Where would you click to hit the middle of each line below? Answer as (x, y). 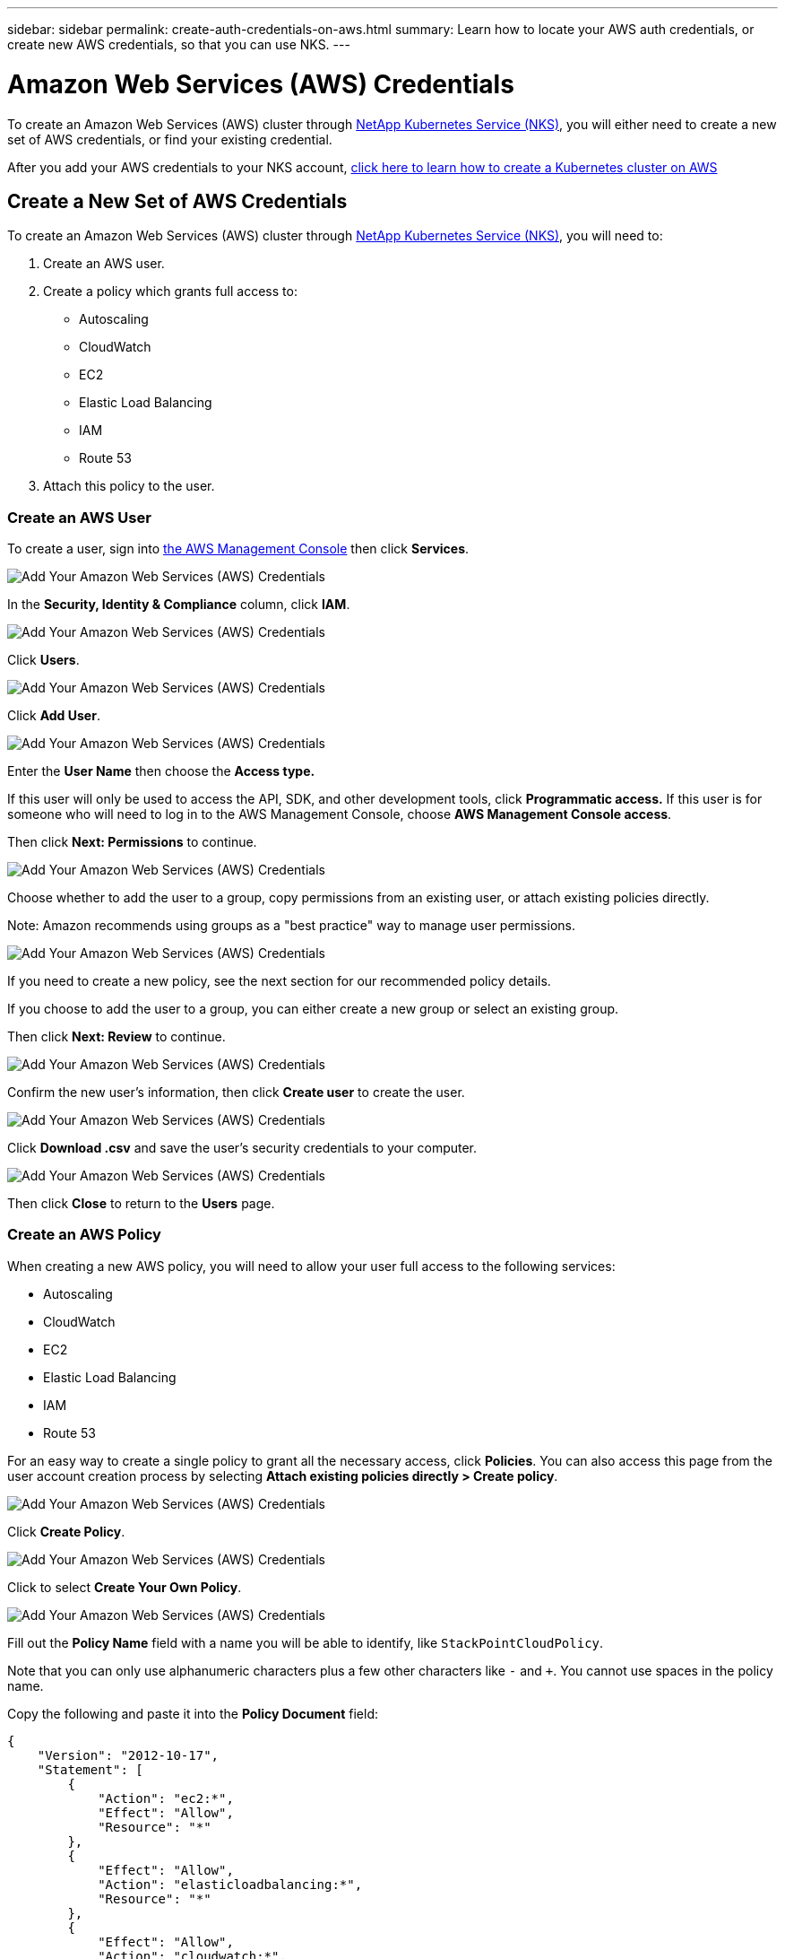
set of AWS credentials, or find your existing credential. (170, 139)
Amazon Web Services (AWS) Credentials (261, 84)
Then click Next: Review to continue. (116, 1037)
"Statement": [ (90, 1769)
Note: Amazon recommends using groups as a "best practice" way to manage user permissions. (291, 926)
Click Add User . (54, 716)
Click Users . (43, 660)
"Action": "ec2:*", (166, 1798)
